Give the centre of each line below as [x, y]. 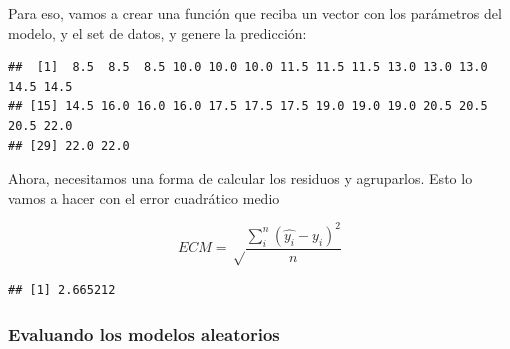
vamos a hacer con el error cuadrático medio [144, 197]
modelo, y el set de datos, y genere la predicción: [157, 32]
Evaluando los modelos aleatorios [144, 333]
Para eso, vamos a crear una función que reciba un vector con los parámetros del [255, 13]
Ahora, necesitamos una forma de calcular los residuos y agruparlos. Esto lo [240, 178]
